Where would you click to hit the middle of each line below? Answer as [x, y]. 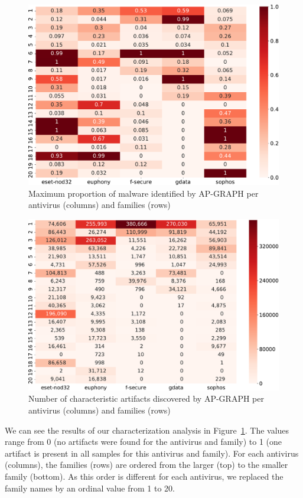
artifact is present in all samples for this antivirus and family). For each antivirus [152, 453]
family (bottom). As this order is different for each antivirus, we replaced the [144, 476]
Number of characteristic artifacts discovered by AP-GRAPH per [146, 398]
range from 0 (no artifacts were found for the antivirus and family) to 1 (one [144, 442]
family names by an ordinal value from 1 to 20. [90, 488]
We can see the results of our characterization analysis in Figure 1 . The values [147, 430]
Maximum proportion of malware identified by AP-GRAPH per [144, 193]
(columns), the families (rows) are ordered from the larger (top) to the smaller [146, 465]
